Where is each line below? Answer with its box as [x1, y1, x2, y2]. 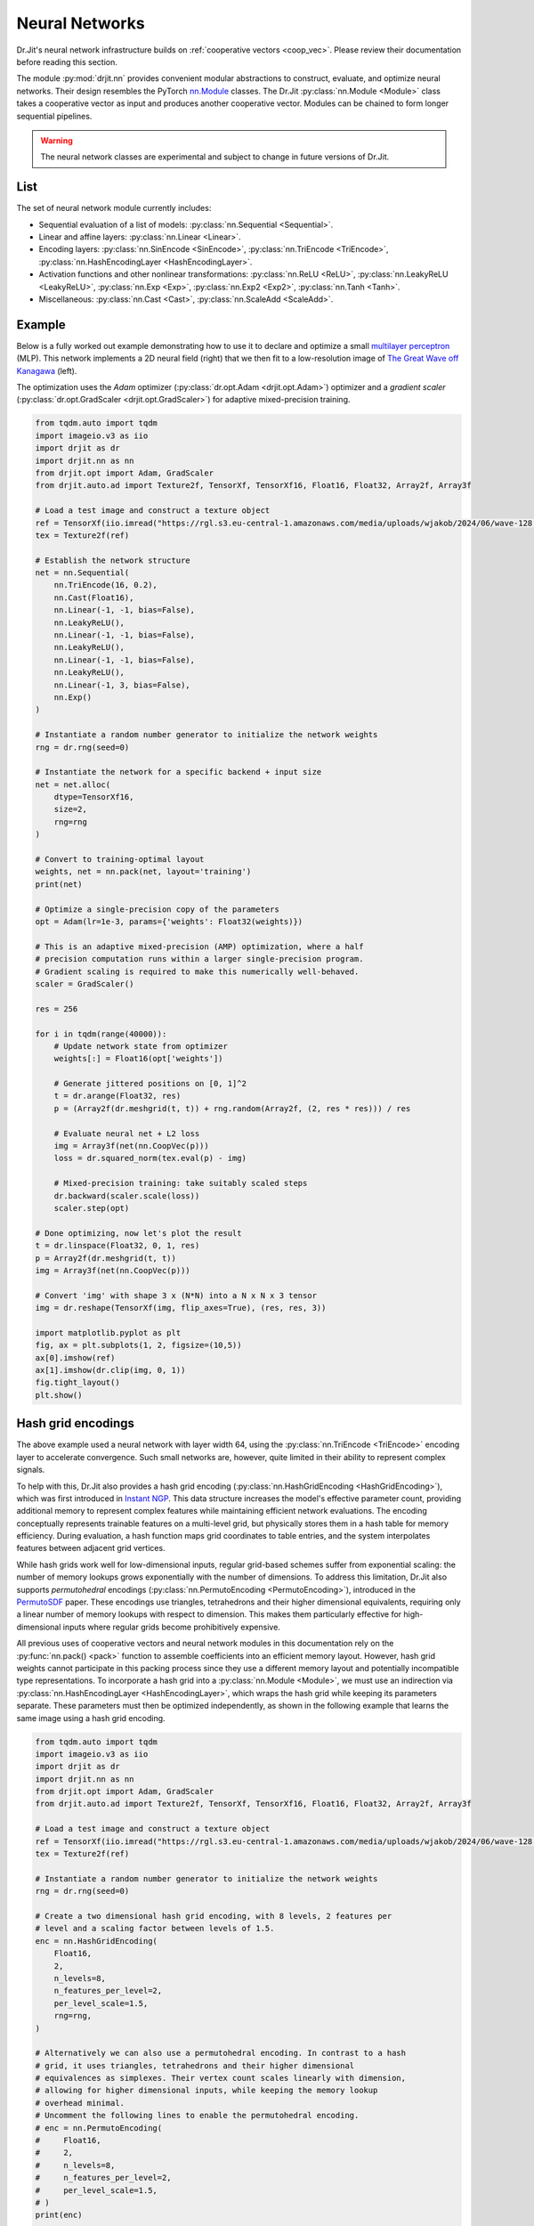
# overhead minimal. [35, 2098, 125, 2108]
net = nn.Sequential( [35, 568, 130, 578]
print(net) [35, 879, 83, 890]
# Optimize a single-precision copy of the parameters [35, 904, 279, 914]
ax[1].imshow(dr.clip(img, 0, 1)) [35, 1365, 186, 1376]
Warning [40, 134, 73, 146]
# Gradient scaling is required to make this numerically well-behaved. [35, 966, 360, 977]
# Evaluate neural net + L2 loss [53, 1128, 200, 1139]
